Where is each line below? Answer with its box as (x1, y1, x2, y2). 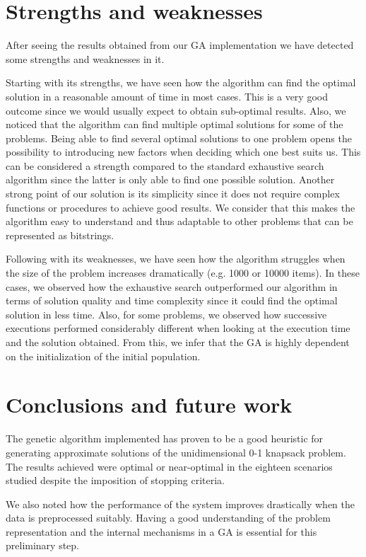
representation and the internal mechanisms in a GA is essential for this (6, 524, 317, 539)
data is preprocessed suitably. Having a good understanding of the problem (6, 510, 331, 525)
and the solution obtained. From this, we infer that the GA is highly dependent (6, 335, 350, 349)
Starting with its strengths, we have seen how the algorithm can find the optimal (6, 75, 356, 90)
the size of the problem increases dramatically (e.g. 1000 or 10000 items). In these (6, 265, 360, 280)
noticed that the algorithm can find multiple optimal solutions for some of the (6, 117, 343, 132)
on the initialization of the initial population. (6, 348, 201, 363)
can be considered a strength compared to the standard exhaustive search (6, 158, 324, 173)
